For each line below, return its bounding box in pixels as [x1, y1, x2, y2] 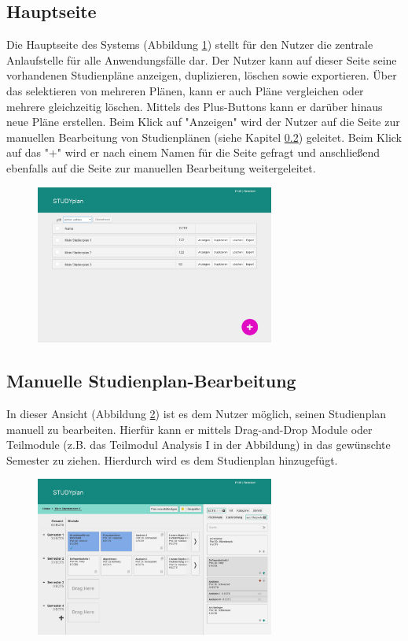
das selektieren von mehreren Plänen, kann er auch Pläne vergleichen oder [6, 82, 364, 98]
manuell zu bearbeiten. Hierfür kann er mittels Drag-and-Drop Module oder [6, 421, 373, 437]
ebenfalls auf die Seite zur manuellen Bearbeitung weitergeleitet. [6, 159, 316, 176]
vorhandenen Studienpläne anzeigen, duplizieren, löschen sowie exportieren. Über [6, 67, 397, 83]
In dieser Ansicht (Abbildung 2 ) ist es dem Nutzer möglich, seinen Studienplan [6, 406, 387, 421]
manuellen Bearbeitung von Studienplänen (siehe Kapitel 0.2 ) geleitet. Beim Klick [6, 128, 402, 145]
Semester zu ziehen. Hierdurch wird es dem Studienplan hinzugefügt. [6, 451, 338, 468]
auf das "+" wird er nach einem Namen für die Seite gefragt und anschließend [6, 144, 380, 161]
